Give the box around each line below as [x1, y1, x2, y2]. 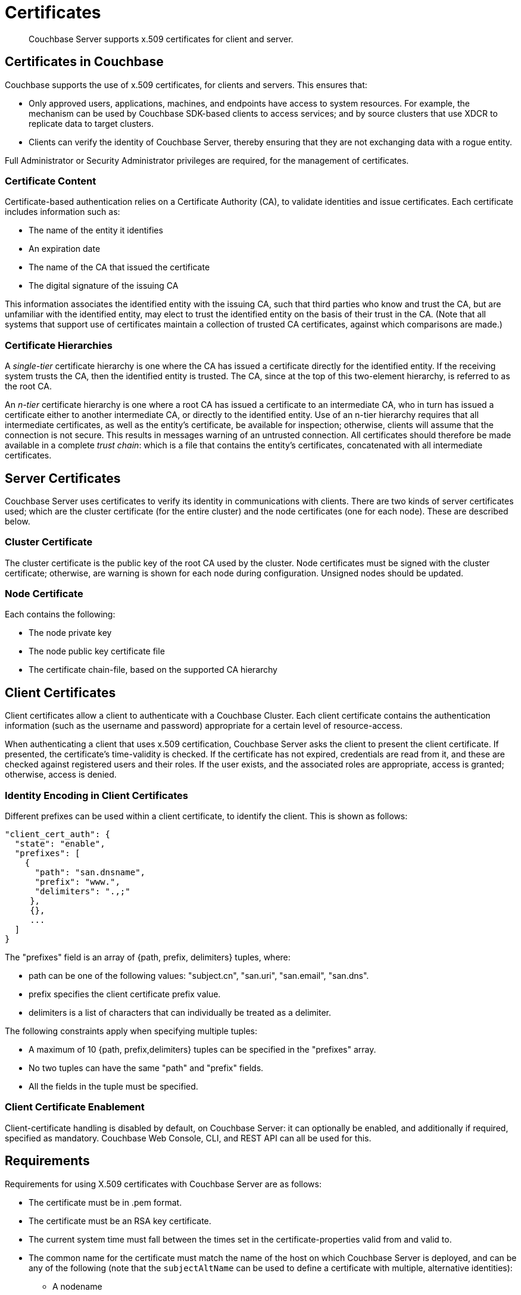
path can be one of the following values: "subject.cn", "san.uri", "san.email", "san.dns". [29, 971, 369, 981]
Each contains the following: [5, 609, 116, 620]
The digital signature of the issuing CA [29, 280, 179, 291]
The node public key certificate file [29, 646, 165, 657]
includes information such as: [5, 207, 120, 217]
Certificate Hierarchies [5, 339, 113, 351]
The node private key [29, 628, 112, 638]
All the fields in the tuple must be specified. [29, 1081, 198, 1092]
